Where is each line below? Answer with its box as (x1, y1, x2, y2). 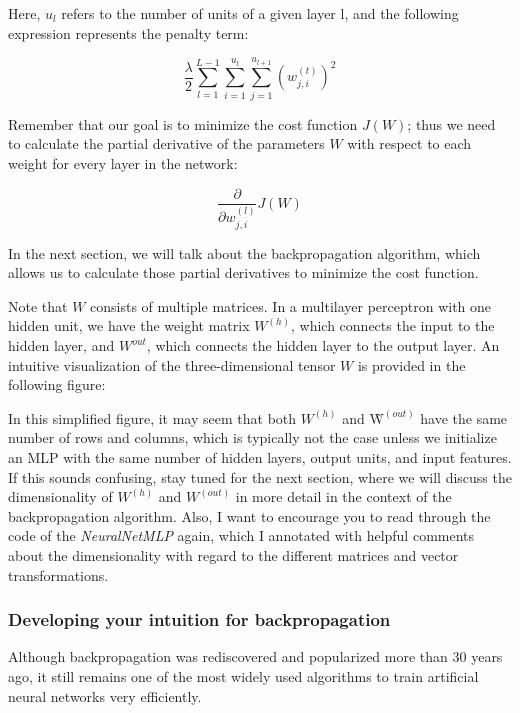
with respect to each (347, 133, 472, 154)
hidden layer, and (8, 335, 115, 356)
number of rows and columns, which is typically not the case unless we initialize (8, 427, 497, 448)
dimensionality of (8, 486, 113, 507)
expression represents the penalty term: (8, 22, 249, 43)
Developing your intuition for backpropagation (8, 607, 391, 632)
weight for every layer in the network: (8, 152, 238, 173)
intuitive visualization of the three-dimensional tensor (8, 354, 336, 375)
